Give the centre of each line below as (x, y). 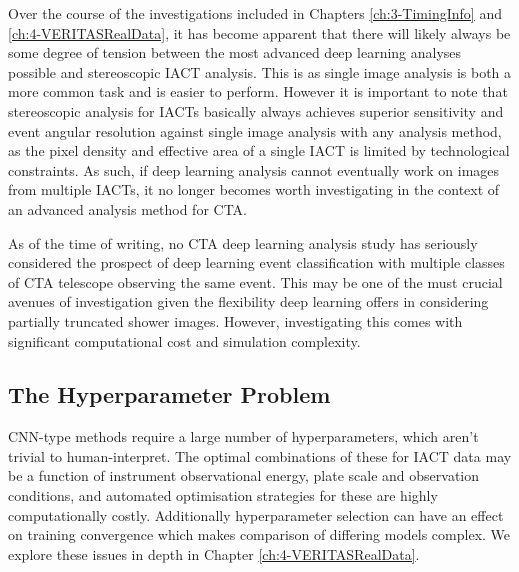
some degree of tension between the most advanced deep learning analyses (235, 52)
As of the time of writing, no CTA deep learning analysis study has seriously (243, 242)
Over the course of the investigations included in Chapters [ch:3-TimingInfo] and (255, 13)
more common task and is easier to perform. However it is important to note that (258, 91)
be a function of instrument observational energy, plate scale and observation (244, 475)
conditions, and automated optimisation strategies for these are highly (223, 495)
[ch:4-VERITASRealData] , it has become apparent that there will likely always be (259, 32)
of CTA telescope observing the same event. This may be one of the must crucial (255, 281)
